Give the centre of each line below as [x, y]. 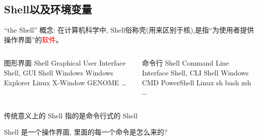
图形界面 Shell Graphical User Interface [65, 63]
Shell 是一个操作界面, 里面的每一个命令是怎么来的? [86, 132]
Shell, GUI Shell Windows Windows [59, 72]
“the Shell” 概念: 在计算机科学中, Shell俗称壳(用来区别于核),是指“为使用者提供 [129, 30]
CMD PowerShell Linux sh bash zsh [196, 82]
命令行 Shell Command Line [186, 63]
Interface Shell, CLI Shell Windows [195, 72]
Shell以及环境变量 [48, 9]
